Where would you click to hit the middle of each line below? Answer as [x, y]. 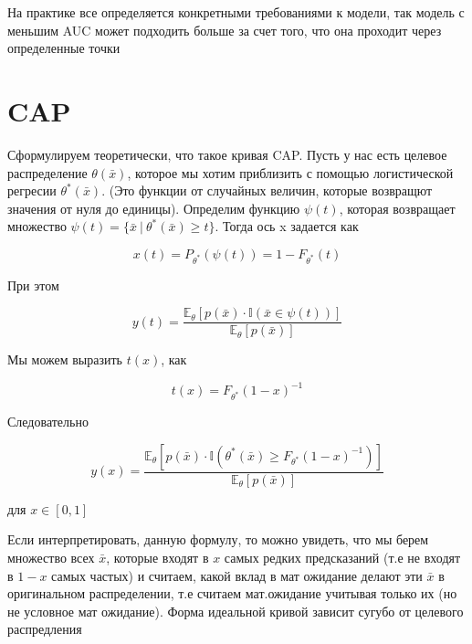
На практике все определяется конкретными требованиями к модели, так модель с [236, 12]
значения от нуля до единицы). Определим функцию [154, 208]
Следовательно [48, 422]
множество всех [51, 557]
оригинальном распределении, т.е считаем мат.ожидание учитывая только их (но [232, 593]
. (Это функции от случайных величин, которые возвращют [267, 190]
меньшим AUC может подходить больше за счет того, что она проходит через [225, 30]
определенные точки [64, 48]
